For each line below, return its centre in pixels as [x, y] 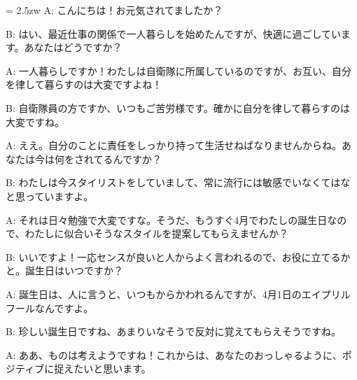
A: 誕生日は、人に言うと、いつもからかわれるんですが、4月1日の [154, 294]
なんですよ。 [64, 308]
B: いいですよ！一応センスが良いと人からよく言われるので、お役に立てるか [178, 256]
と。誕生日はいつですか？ [64, 270]
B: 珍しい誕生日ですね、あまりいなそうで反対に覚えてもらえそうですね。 [174, 331]
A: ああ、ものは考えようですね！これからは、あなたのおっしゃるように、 [174, 354]
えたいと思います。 [107, 368]
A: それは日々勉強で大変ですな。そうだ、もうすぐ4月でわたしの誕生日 [167, 219]
